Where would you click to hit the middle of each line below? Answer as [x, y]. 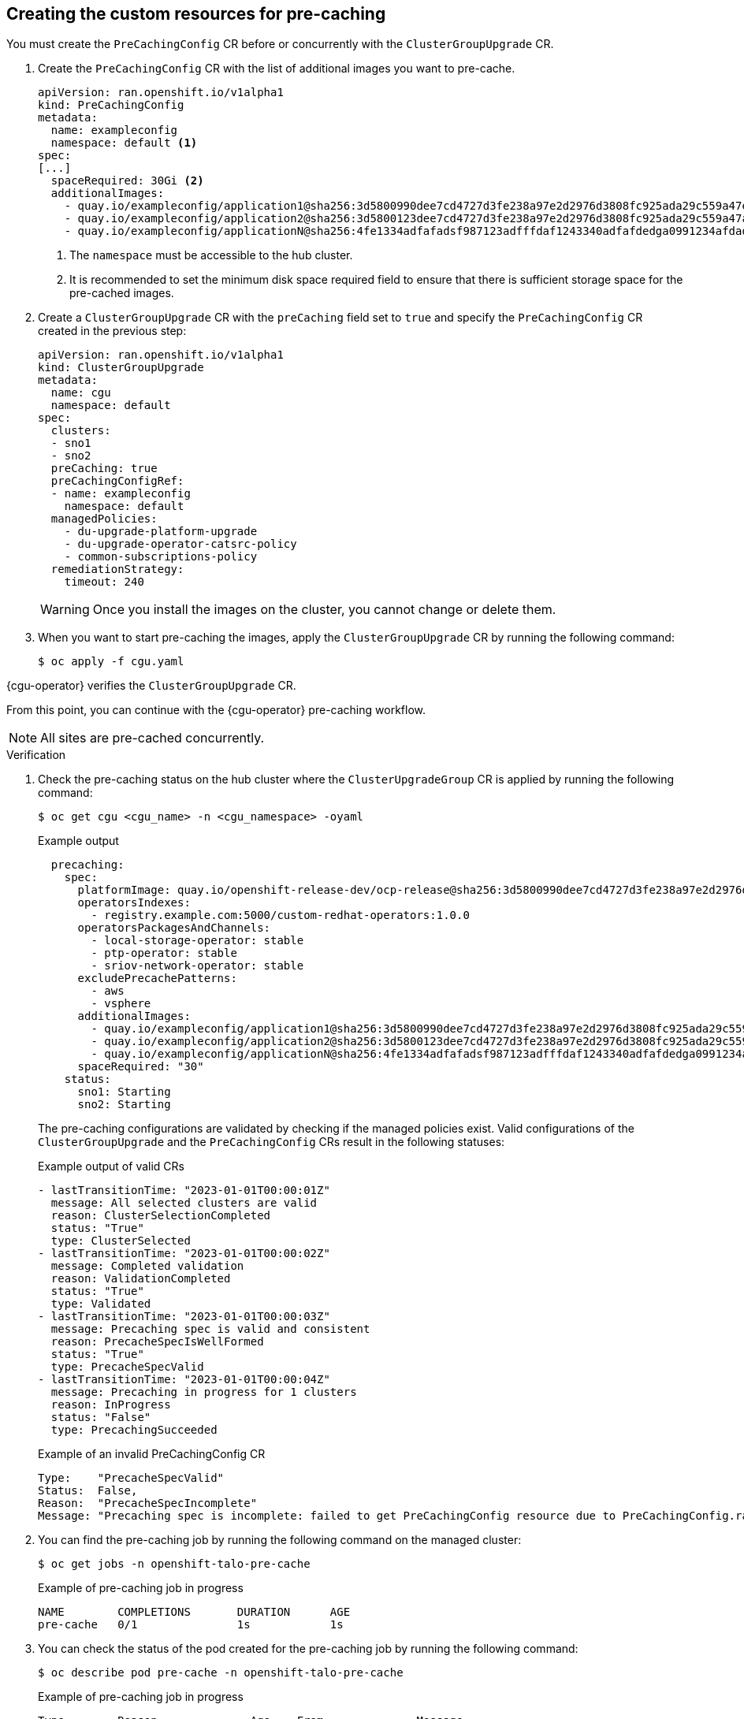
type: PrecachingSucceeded [134, 1430]
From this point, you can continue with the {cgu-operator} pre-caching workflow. [216, 710]
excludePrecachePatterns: [157, 979]
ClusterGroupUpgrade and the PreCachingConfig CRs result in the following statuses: [272, 1142]
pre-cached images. [122, 293]
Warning [65, 610]
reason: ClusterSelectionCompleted [161, 1216]
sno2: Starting [124, 1105]
